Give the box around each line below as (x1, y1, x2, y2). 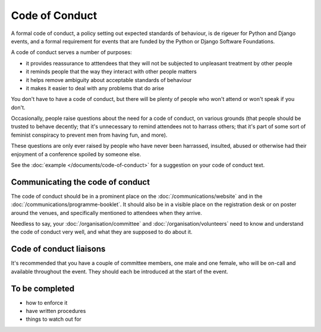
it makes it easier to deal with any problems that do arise (26, 84, 165, 91)
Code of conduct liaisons (11, 244, 106, 254)
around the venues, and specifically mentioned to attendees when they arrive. (11, 209, 202, 216)
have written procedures (26, 308, 86, 315)
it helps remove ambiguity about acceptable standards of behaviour (26, 76, 192, 83)
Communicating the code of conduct (11, 177, 150, 187)
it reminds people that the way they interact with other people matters (26, 68, 197, 75)
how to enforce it (26, 299, 68, 306)
